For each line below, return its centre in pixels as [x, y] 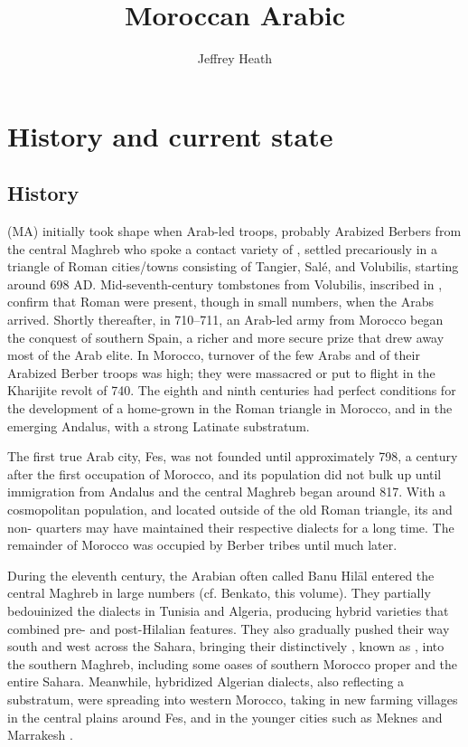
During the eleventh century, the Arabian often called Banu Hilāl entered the [221, 575]
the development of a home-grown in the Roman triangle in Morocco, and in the [230, 408]
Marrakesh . [40, 735]
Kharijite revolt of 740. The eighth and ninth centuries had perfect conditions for [232, 390]
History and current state [170, 135]
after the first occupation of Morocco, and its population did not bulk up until [225, 473]
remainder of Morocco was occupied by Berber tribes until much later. [202, 545]
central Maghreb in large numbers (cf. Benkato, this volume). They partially [219, 593]
